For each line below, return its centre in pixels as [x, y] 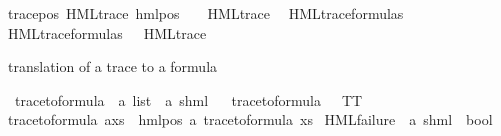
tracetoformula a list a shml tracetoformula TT [188, 99]
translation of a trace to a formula [113, 66]
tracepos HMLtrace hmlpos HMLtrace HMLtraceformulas [206, 13]
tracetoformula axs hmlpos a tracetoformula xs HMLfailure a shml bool [250, 119]
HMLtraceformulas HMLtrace [107, 32]
